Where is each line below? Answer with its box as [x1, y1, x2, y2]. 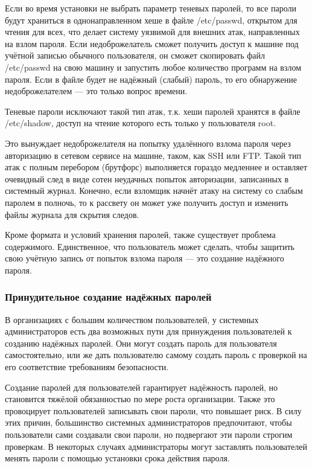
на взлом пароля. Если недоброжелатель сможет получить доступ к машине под [5, 37, 299, 50]
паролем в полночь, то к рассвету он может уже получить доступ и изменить [5, 196, 288, 208]
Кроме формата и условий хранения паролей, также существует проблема [5, 228, 276, 241]
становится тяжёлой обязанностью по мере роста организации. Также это [5, 393, 275, 405]
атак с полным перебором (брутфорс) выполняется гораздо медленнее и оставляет [5, 161, 308, 173]
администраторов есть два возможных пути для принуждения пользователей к [5, 325, 292, 338]
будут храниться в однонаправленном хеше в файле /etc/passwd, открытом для [5, 13, 298, 26]
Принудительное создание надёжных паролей [5, 289, 212, 304]
